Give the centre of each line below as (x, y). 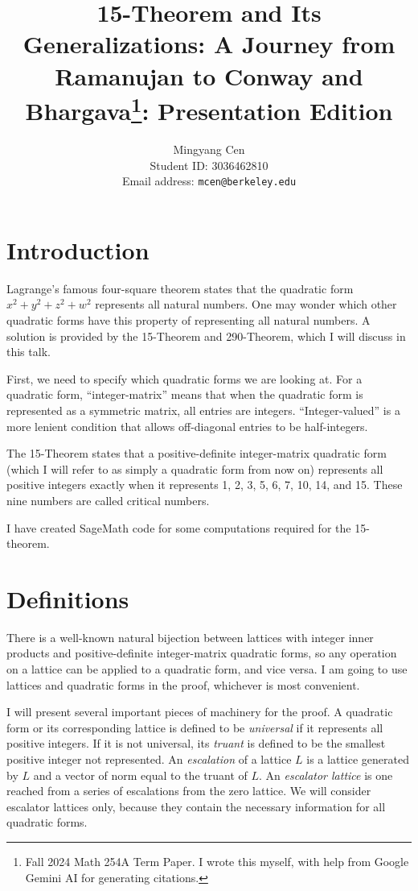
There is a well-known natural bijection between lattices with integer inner (190, 637)
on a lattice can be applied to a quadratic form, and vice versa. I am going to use (207, 669)
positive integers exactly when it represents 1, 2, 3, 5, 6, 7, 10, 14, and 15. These (205, 485)
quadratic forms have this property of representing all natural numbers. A (189, 319)
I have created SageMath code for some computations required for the (179, 527)
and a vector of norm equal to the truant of (140, 775)
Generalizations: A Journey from (209, 44)
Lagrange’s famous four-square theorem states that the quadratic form (180, 288)
